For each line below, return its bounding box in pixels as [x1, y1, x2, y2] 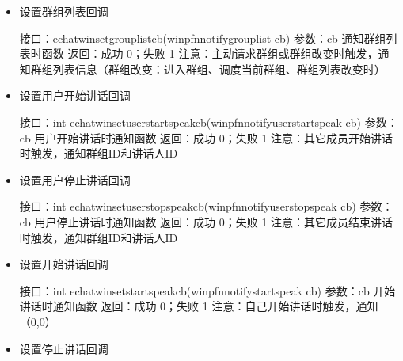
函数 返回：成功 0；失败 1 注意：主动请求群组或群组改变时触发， [41, 45, 378, 62]
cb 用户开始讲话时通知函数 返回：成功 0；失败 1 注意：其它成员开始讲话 [19, 129, 393, 146]
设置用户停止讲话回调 [19, 171, 131, 188]
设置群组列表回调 [19, 3, 108, 19]
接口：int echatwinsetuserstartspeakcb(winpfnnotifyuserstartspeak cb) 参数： [19, 113, 398, 130]
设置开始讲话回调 [19, 256, 108, 272]
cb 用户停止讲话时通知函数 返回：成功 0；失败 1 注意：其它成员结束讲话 [19, 213, 393, 230]
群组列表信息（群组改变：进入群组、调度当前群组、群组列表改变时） [30, 60, 386, 77]
